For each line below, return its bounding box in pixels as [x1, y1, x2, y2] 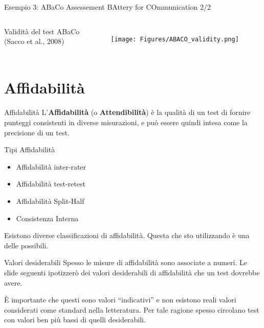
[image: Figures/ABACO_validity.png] [111, 35, 239, 43]
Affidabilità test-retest [16, 178, 85, 189]
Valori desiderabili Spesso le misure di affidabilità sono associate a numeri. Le [4, 257, 247, 268]
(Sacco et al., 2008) [4, 36, 64, 46]
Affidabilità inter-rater [16, 161, 86, 172]
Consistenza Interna [16, 213, 79, 223]
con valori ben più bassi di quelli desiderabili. [4, 314, 146, 325]
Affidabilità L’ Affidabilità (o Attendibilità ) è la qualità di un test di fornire [4, 107, 251, 118]
